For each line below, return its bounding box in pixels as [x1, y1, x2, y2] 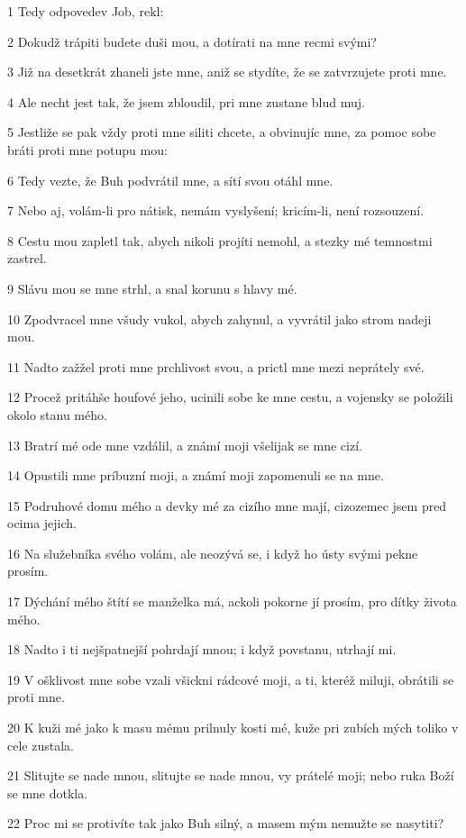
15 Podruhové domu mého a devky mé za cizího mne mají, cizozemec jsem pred [7, 496, 447, 515]
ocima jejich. [7, 514, 77, 533]
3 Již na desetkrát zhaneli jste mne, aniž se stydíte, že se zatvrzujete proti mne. [7, 62, 447, 81]
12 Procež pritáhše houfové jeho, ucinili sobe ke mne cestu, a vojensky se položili [7, 387, 453, 406]
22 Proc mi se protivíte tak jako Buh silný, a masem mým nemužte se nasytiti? [7, 814, 444, 833]
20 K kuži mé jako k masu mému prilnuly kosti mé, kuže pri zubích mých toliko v [7, 718, 459, 737]
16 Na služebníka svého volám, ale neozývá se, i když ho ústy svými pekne [7, 543, 418, 562]
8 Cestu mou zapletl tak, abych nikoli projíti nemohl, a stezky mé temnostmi [7, 231, 433, 250]
